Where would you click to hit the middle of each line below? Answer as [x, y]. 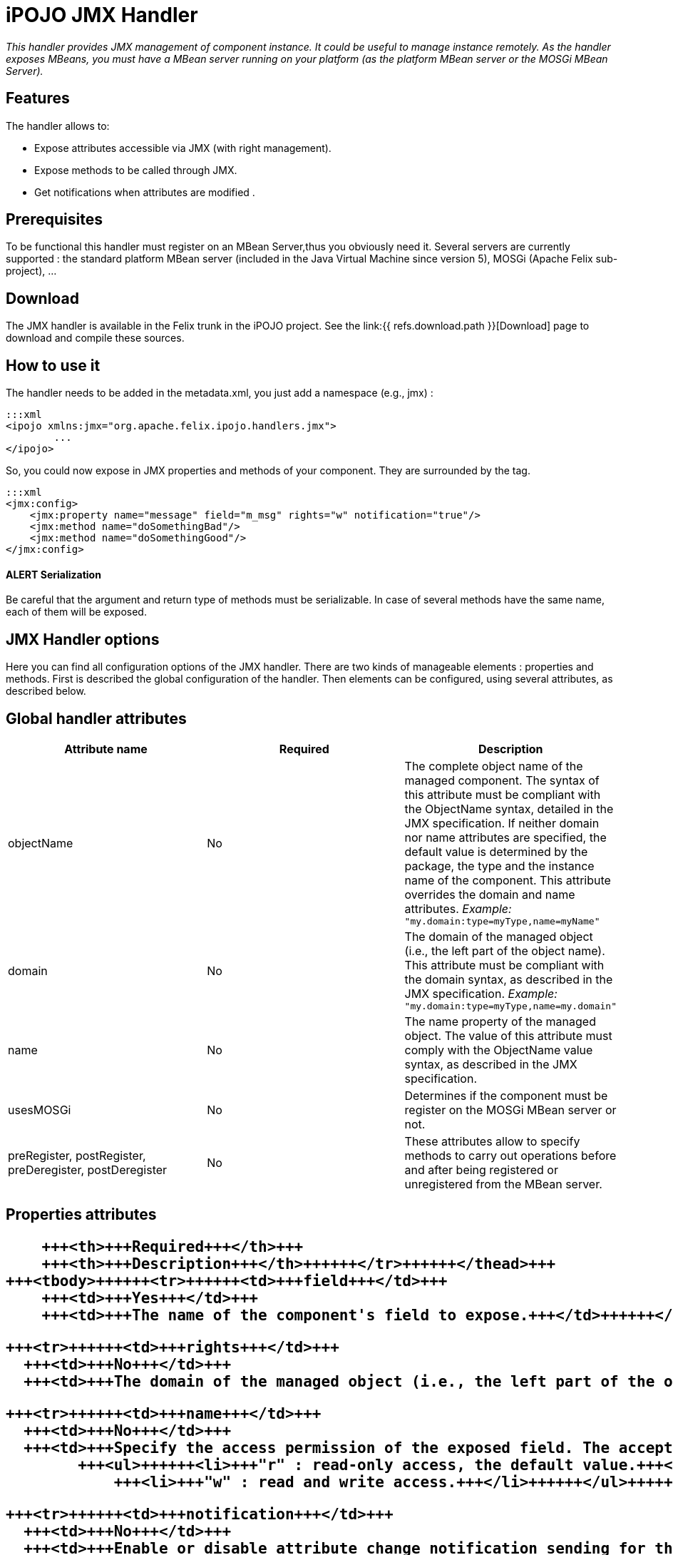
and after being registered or [481, 1170]
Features [38, 98]
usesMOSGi [40, 1110]
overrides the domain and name [490, 895]
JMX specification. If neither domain [502, 824]
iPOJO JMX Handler [102, 15]
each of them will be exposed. [76, 612]
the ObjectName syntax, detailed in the [509, 809]
